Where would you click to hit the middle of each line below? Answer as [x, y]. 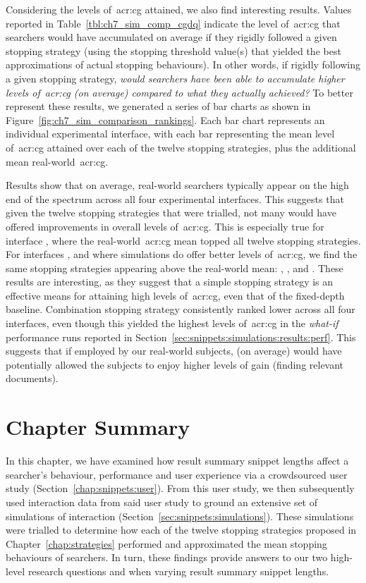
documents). [32, 378]
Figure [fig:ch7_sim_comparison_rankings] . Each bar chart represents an [165, 119]
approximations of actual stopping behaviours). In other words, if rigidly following [183, 65]
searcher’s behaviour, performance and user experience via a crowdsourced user [177, 474]
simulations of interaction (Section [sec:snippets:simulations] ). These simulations [180, 516]
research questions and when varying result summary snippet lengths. [178, 571]
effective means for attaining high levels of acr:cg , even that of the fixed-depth [175, 295]
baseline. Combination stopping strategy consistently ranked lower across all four [181, 309]
